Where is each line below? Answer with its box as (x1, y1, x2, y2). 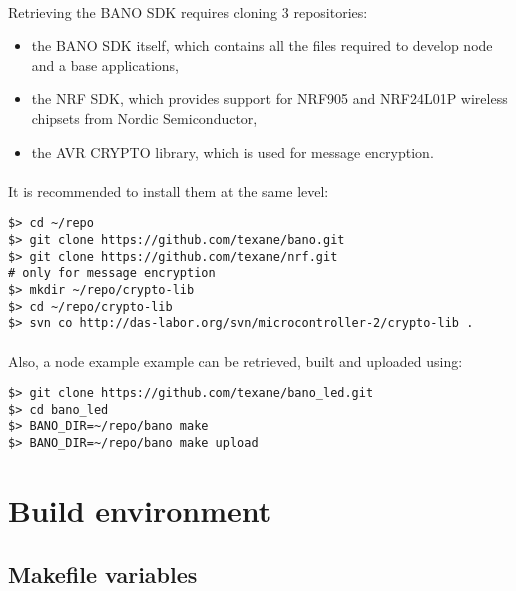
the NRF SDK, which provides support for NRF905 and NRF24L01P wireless (31, 88, 508, 109)
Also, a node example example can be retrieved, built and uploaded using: (8, 350, 463, 371)
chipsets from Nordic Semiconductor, (31, 107, 258, 128)
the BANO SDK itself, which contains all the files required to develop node (31, 35, 493, 56)
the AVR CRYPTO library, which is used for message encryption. (31, 141, 434, 162)
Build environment (8, 489, 272, 530)
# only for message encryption (8, 266, 216, 281)
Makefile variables (8, 558, 198, 589)
